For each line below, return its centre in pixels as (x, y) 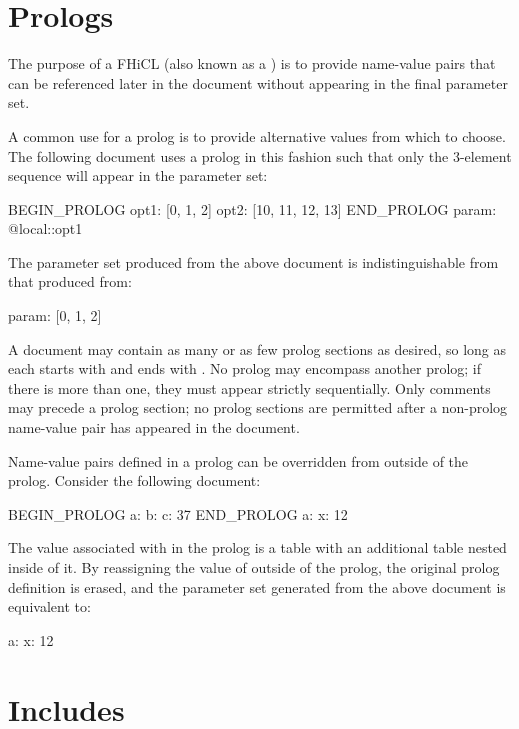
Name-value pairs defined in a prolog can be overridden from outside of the (238, 460)
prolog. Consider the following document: (134, 480)
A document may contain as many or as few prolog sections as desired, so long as (257, 348)
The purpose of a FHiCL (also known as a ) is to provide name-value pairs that (252, 63)
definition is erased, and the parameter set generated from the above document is (257, 586)
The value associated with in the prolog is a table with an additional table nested (257, 547)
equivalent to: (49, 606)
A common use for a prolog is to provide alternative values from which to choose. (257, 135)
